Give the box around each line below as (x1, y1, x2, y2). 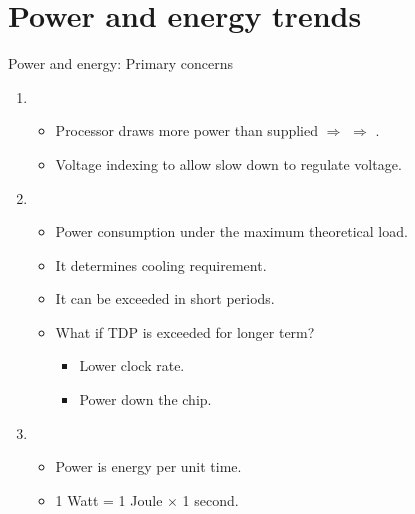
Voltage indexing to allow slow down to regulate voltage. (55, 153, 402, 174)
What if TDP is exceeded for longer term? (55, 321, 315, 342)
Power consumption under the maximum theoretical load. (55, 221, 408, 242)
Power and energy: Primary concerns (8, 53, 234, 74)
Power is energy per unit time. (55, 456, 242, 477)
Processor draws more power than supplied (55, 120, 319, 141)
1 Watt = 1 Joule (55, 489, 163, 510)
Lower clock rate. (79, 355, 185, 376)
